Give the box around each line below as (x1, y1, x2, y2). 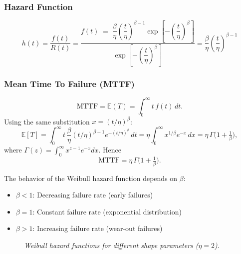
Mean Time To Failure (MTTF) (4, 77, 135, 90)
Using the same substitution (4, 116, 90, 126)
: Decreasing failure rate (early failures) (32, 189, 153, 200)
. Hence (98, 144, 121, 154)
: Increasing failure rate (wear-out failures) (32, 223, 163, 233)
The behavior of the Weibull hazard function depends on (4, 172, 178, 183)
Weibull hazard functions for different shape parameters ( (24, 240, 199, 250)
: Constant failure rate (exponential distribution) (32, 206, 182, 216)
